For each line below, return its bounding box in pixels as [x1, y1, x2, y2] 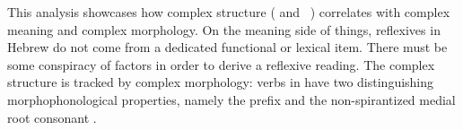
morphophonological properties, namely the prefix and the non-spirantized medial [7, 90, 456, 108]
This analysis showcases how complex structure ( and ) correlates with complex [7, 3, 450, 21]
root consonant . [7, 108, 97, 126]
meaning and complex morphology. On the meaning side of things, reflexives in [7, 20, 441, 39]
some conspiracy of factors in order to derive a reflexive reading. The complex [7, 55, 435, 74]
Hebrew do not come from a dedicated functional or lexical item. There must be [7, 38, 448, 56]
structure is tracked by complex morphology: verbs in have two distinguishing [7, 73, 434, 91]
